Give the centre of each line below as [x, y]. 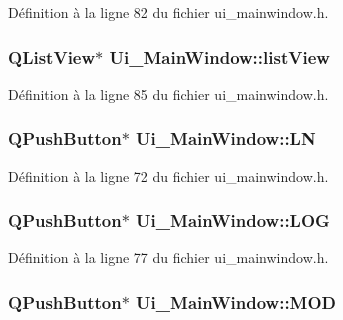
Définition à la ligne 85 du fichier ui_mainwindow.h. [168, 93]
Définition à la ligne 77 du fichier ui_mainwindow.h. [168, 257]
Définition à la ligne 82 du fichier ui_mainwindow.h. [168, 12]
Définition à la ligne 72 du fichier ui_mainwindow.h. [168, 175]
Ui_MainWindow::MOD [236, 301]
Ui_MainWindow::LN [226, 138]
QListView [52, 56]
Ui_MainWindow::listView [219, 56]
